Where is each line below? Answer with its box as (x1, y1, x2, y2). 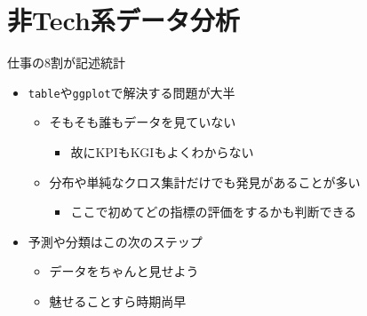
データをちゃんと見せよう (49, 262, 199, 280)
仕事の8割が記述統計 (7, 53, 125, 72)
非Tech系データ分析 (7, 2, 240, 38)
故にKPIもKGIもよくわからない (70, 142, 254, 161)
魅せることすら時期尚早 (49, 291, 187, 310)
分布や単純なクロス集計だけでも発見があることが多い (49, 172, 361, 191)
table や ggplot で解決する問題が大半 (28, 83, 235, 101)
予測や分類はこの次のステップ (28, 232, 203, 250)
